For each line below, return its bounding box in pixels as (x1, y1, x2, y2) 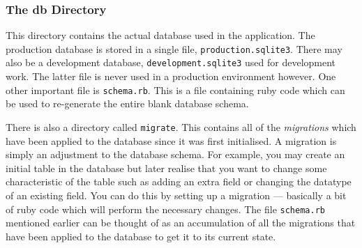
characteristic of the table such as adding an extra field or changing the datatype (6, 174, 352, 189)
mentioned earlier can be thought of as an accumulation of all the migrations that (6, 215, 356, 230)
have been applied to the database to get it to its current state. (6, 228, 276, 243)
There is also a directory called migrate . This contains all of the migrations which (6, 119, 356, 134)
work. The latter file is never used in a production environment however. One (6, 69, 336, 84)
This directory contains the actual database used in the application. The (6, 28, 315, 42)
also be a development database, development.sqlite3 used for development (6, 55, 336, 70)
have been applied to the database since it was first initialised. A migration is (6, 133, 337, 148)
